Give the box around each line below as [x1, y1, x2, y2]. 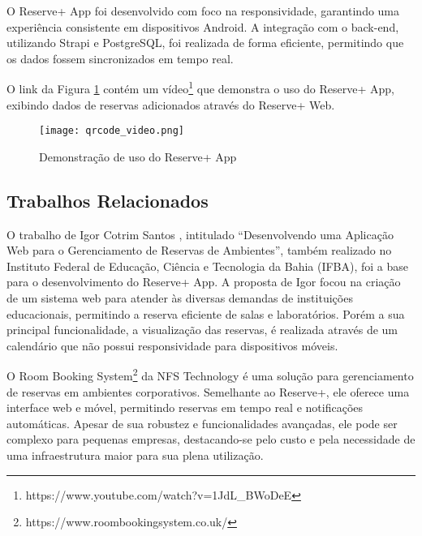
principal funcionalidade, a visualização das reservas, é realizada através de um [6, 321, 398, 338]
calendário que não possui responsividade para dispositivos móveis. [6, 337, 338, 354]
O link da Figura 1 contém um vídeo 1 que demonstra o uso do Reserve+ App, [6, 78, 394, 97]
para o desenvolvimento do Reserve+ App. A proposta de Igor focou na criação [6, 273, 401, 290]
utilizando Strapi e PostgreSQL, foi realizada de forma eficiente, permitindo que [6, 34, 404, 51]
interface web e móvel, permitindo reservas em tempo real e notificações [6, 399, 364, 416]
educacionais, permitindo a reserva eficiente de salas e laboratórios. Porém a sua [6, 305, 405, 322]
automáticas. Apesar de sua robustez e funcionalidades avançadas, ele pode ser [6, 414, 398, 431]
